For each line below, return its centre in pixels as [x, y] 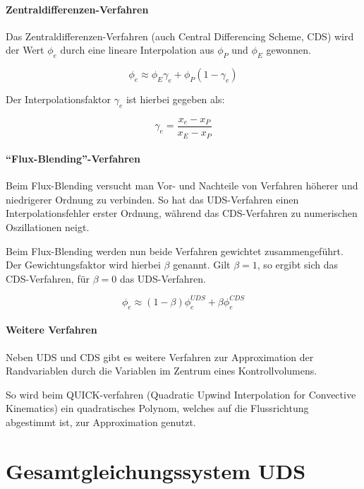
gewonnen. [289, 50]
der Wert [25, 50]
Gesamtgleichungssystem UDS [156, 470]
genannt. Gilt [202, 265]
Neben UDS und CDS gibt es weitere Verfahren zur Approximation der [160, 357]
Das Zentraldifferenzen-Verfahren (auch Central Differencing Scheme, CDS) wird [180, 36]
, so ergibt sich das [298, 265]
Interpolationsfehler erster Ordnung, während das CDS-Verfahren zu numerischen [182, 213]
